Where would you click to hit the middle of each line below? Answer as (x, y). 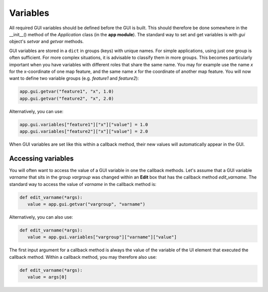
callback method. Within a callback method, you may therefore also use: (83, 257)
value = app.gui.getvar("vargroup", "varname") (87, 204)
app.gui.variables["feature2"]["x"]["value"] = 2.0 (84, 132)
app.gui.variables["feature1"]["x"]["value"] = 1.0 (84, 124)
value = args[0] (47, 277)
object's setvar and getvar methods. (46, 42)
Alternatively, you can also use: (41, 217)
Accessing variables (41, 158)
